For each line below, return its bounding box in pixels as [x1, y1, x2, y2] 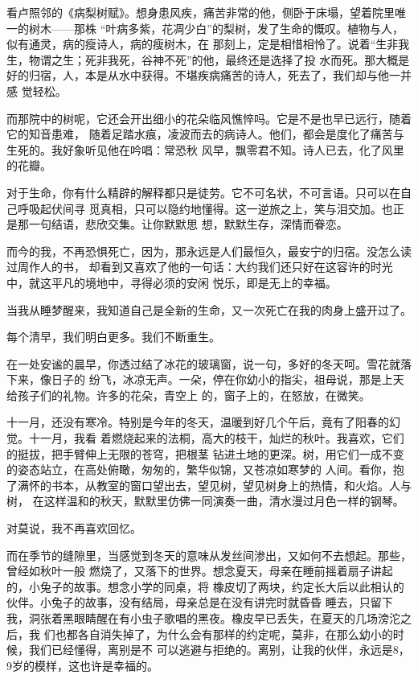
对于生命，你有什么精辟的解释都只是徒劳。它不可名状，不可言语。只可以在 [6, 183, 400, 200]
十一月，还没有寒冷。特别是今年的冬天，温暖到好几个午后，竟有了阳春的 [6, 414, 389, 430]
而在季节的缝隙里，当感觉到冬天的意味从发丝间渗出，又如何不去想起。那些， [6, 546, 412, 563]
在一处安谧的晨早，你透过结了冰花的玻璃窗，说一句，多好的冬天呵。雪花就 [6, 355, 400, 372]
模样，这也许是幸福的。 [34, 656, 158, 673]
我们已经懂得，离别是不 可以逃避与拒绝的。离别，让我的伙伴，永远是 [28, 641, 393, 658]
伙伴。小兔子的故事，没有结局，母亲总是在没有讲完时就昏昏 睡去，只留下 [6, 594, 393, 611]
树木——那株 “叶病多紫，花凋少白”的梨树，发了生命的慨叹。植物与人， [28, 19, 404, 36]
